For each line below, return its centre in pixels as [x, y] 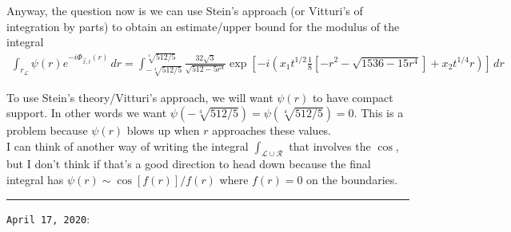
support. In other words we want [87, 113]
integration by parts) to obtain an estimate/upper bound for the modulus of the [203, 26]
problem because [47, 130]
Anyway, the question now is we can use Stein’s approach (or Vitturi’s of [185, 10]
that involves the [330, 145]
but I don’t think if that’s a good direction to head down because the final [189, 164]
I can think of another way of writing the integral [128, 145]
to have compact [353, 97]
